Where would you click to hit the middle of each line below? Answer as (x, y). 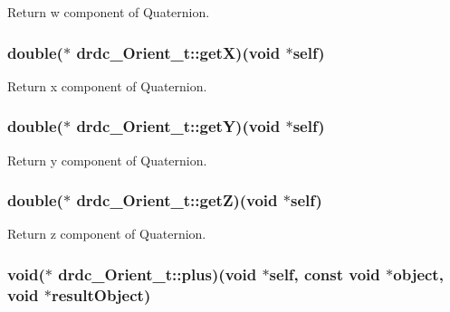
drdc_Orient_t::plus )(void (158, 274)
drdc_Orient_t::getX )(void (178, 52)
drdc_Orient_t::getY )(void (178, 126)
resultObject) (101, 294)
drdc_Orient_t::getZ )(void (177, 200)
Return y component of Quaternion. (107, 160)
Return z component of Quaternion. (107, 234)
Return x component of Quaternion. (107, 85)
